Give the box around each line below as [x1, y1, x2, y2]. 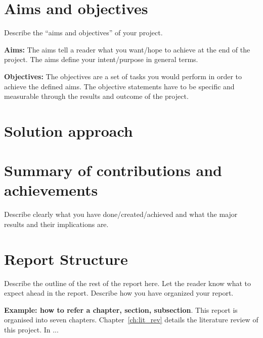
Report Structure [4, 248, 128, 269]
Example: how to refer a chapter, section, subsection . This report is [4, 304, 238, 315]
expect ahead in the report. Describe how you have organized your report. [4, 288, 234, 298]
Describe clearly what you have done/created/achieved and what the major [4, 209, 238, 219]
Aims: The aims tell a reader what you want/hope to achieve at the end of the [4, 44, 250, 54]
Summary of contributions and [4, 160, 222, 181]
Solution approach [4, 120, 133, 141]
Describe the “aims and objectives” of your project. [4, 27, 163, 38]
